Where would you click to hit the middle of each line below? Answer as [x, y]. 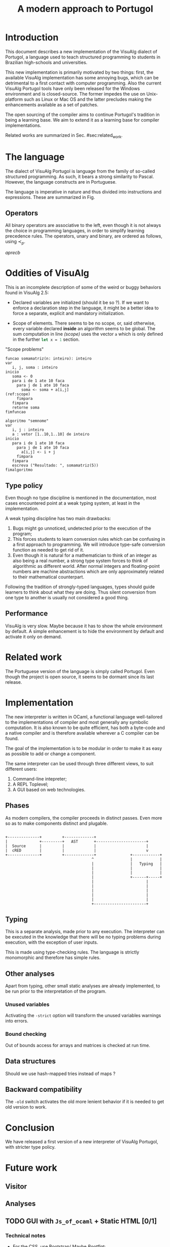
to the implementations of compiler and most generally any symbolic [77, 722]
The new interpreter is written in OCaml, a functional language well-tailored [84, 717]
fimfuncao [16, 412]
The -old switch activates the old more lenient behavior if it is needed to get [85, 1101]
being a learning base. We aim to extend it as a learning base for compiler [82, 120]
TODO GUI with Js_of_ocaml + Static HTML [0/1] [81, 1221]
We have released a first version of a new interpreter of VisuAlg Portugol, [82, 1142]
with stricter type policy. [30, 1147]
